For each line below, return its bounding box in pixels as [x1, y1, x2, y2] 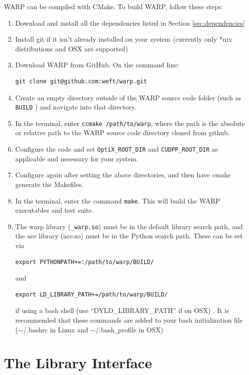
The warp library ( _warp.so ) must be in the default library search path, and [15, 221, 243, 231]
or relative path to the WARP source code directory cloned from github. [15, 127, 230, 138]
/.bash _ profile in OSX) [95, 324, 163, 334]
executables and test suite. [15, 205, 94, 215]
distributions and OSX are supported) [15, 43, 128, 53]
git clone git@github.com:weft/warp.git [15, 78, 147, 85]
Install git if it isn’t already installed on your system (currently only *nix [15, 34, 232, 44]
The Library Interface [4, 353, 152, 373]
